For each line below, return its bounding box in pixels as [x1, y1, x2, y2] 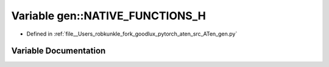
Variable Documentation [11, 46, 106, 56]
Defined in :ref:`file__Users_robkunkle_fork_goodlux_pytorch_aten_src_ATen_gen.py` [26, 30, 238, 37]
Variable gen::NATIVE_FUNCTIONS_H [11, 9, 207, 22]
